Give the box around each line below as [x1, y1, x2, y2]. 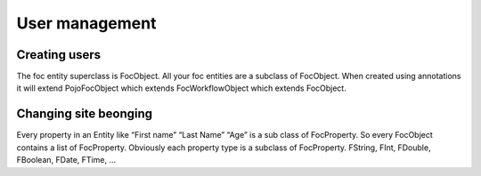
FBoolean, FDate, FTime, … [16, 155, 117, 165]
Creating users [16, 47, 102, 62]
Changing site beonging [16, 107, 153, 122]
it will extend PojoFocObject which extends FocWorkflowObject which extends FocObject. [16, 83, 346, 93]
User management [16, 13, 157, 33]
